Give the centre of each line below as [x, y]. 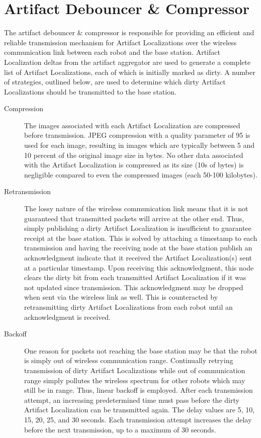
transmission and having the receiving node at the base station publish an [138, 248]
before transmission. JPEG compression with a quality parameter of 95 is [137, 135]
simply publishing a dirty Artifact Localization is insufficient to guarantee [138, 228]
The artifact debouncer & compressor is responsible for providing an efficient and [129, 32]
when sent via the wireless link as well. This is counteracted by [121, 297]
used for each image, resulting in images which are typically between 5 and [140, 145]
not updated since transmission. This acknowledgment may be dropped [134, 287]
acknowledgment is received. [67, 317]
